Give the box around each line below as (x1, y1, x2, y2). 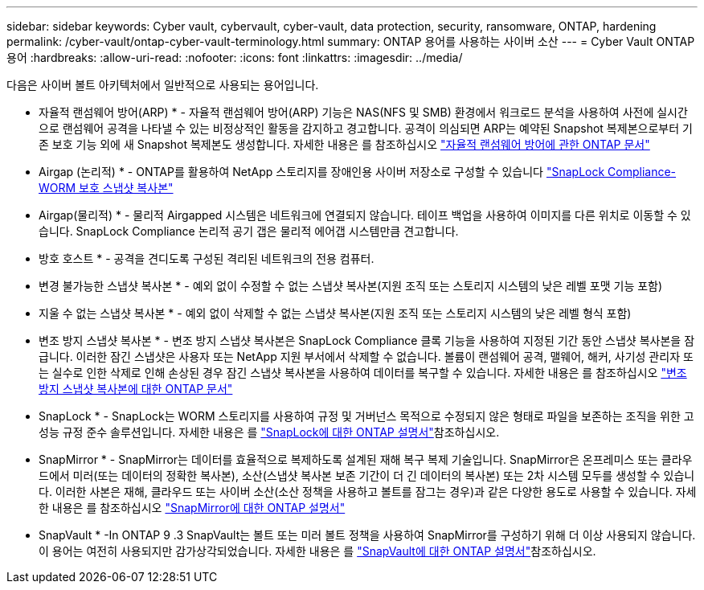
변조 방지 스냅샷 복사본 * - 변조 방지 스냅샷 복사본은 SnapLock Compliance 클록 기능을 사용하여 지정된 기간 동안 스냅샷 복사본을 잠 (39, 334, 695, 347)
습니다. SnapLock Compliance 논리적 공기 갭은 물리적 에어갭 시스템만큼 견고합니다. (39, 224, 459, 238)
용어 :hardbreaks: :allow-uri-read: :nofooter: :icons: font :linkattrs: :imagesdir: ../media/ (6, 51, 463, 64)
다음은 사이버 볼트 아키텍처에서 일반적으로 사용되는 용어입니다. (6, 78, 319, 92)
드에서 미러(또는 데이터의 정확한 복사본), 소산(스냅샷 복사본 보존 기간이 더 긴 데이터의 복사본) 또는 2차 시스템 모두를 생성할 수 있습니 (39, 469, 695, 482)
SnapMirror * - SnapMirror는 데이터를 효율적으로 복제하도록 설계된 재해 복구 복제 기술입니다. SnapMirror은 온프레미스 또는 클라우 (39, 453, 693, 466)
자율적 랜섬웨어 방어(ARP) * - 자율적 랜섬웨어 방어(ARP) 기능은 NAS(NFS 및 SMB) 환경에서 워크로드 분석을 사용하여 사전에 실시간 (39, 105, 688, 119)
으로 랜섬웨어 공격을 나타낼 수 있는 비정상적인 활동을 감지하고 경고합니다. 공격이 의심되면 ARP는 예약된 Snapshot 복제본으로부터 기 (39, 121, 693, 135)
